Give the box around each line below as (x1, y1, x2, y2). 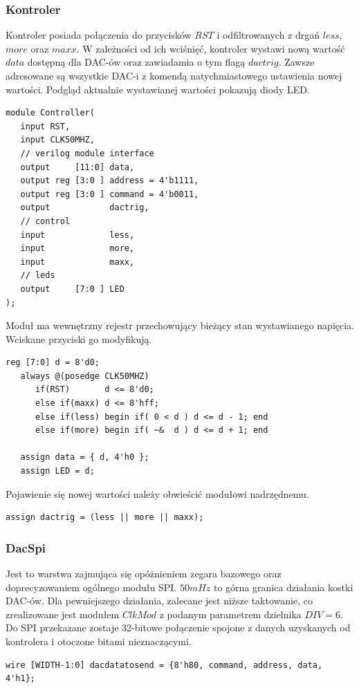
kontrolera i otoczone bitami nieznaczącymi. (6, 634, 192, 648)
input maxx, (20, 257, 135, 267)
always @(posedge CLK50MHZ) (20, 371, 149, 381)
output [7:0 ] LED (20, 283, 125, 294)
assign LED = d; (20, 466, 95, 476)
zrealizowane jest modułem (6, 606, 120, 621)
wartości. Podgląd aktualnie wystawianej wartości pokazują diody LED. (6, 82, 310, 96)
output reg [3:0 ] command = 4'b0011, (20, 189, 199, 199)
